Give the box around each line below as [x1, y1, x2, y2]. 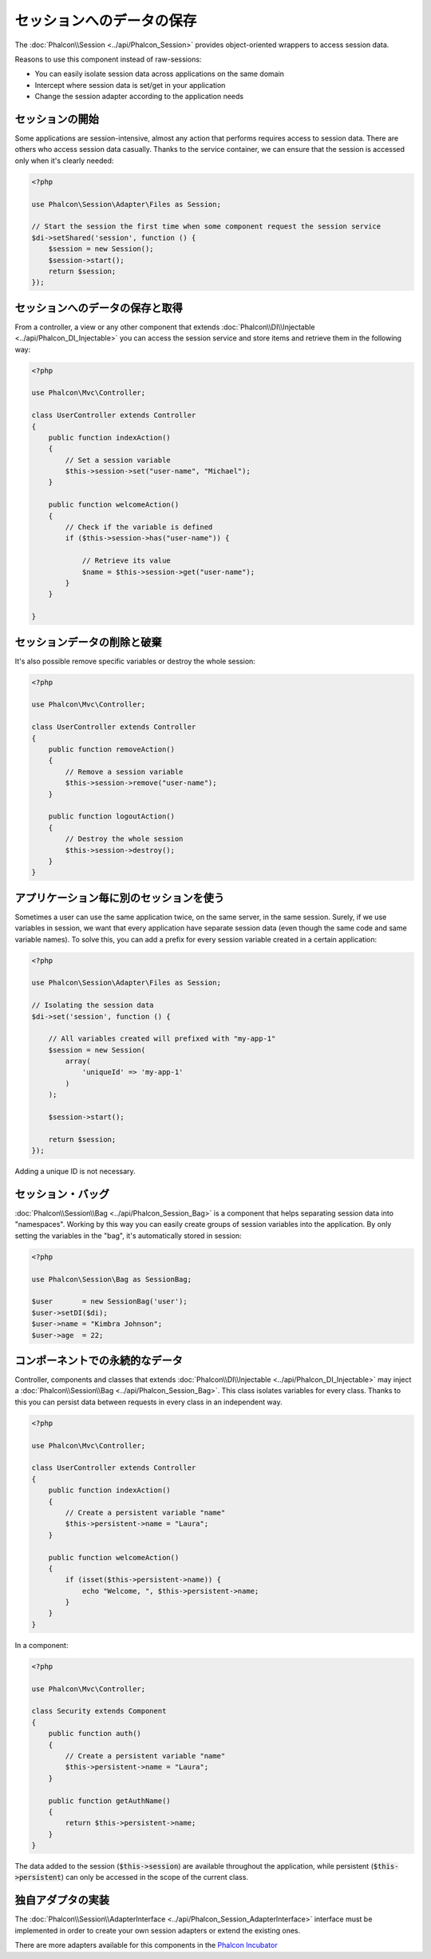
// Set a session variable [65, 456, 171, 464]
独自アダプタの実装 [14, 1893, 109, 1907]
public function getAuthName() [48, 1796, 171, 1806]
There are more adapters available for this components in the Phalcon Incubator [14, 1941, 279, 1950]
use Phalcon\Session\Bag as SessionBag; [31, 1275, 192, 1284]
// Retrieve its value [81, 556, 171, 565]
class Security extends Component [31, 1706, 167, 1716]
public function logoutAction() [48, 812, 176, 821]
